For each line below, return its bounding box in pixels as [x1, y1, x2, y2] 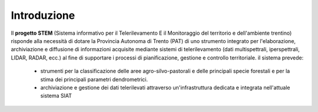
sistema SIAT [40, 92, 72, 100]
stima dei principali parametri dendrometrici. [40, 75, 148, 83]
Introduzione [11, 9, 75, 22]
